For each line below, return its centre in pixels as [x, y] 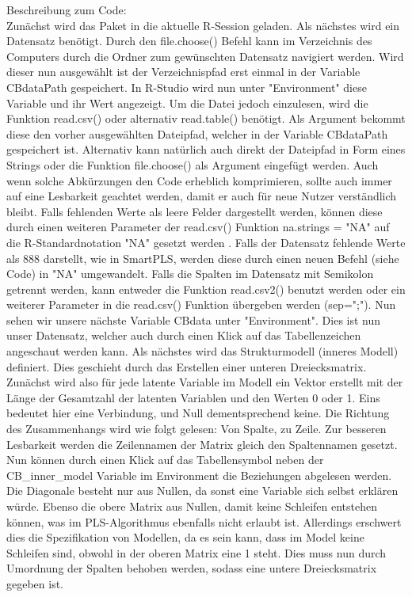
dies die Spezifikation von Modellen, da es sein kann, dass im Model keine [185, 537]
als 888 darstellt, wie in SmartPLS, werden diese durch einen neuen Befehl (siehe [203, 258]
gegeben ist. [35, 583]
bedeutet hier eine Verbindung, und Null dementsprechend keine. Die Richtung [198, 413]
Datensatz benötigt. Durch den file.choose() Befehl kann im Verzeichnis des [189, 41]
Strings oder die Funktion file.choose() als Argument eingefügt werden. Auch [193, 164]
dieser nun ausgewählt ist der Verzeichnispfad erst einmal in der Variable [183, 72]
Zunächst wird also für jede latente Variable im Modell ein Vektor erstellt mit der [205, 382]
